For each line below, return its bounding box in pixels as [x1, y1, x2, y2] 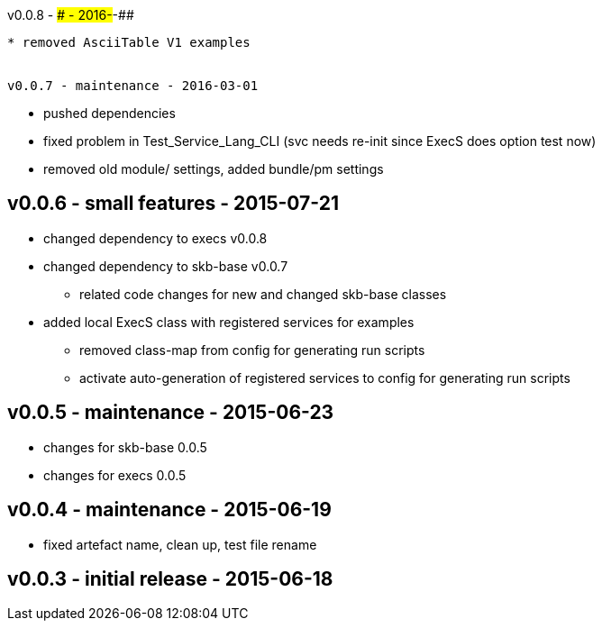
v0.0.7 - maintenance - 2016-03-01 [7, 78, 259, 93]
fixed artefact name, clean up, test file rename [43, 536, 317, 552]
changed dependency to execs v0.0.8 [43, 230, 268, 246]
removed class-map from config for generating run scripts [79, 341, 425, 358]
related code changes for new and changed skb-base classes [79, 286, 447, 302]
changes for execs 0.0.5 [43, 467, 187, 483]
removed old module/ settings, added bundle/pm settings [43, 161, 384, 177]
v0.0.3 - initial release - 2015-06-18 [7, 567, 333, 590]
